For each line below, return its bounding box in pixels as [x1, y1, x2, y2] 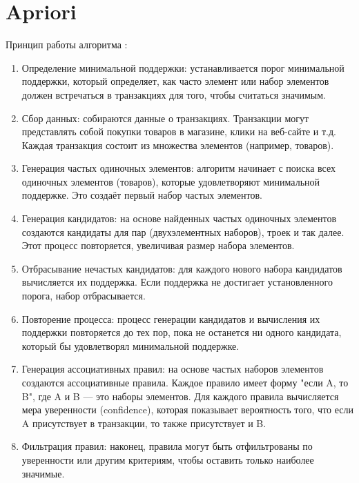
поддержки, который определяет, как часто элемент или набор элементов [21, 74, 329, 88]
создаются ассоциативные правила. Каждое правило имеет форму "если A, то [21, 375, 349, 389]
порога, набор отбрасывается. [21, 288, 146, 303]
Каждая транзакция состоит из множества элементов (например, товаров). [21, 137, 334, 152]
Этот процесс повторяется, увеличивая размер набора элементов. [21, 238, 295, 253]
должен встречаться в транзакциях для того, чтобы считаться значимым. [21, 87, 326, 101]
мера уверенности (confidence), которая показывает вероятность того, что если [21, 402, 354, 417]
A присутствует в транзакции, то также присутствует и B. [21, 415, 266, 430]
